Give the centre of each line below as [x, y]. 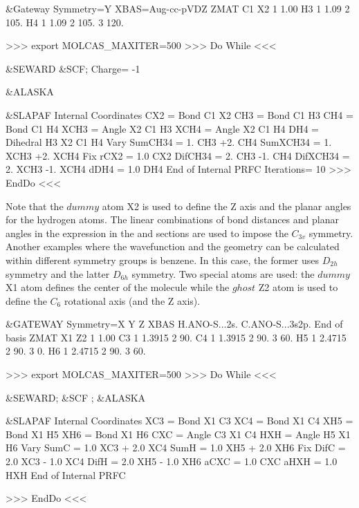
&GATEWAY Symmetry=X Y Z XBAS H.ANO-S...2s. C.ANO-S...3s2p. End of [174, 324]
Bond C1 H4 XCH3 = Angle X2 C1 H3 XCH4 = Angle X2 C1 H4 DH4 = [162, 128]
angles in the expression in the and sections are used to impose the [147, 233]
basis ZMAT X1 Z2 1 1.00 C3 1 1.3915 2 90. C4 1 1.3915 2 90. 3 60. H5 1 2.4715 [176, 337]
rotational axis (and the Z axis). [132, 300]
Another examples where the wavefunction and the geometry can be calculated [173, 246]
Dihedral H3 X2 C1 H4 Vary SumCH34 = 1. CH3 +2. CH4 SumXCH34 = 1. [169, 142]
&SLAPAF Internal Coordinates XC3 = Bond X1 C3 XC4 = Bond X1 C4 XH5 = [179, 421]
